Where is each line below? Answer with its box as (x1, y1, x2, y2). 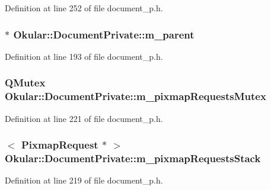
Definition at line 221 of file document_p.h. (5, 112, 163, 124)
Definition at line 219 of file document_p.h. (5, 174, 163, 186)
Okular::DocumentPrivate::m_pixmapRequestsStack (5, 150, 261, 165)
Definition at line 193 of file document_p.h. (5, 50, 163, 62)
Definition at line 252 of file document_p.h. (5, 2, 163, 14)
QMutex (5, 75, 46, 90)
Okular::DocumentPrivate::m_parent (13, 27, 195, 41)
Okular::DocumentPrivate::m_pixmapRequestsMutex (5, 89, 266, 104)
